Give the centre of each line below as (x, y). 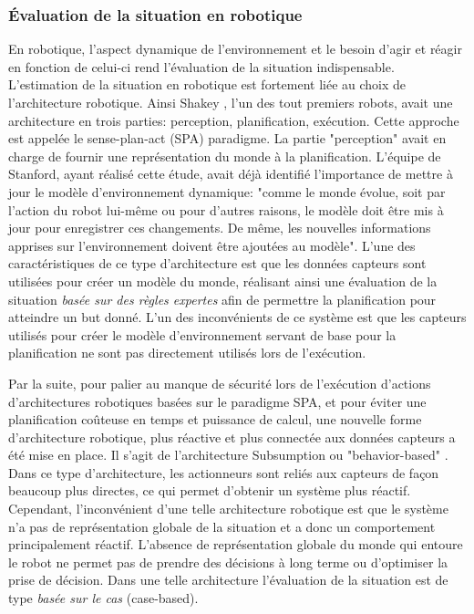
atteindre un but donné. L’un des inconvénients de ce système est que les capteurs (237, 317)
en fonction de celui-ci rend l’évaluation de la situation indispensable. (201, 66)
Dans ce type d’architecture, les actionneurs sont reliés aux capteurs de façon (224, 472)
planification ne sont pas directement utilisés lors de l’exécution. (187, 353)
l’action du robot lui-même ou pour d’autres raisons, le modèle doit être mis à (226, 209)
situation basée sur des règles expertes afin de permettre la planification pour (222, 299)
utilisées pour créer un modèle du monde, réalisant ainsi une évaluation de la (223, 281)
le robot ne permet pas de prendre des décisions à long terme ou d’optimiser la (228, 562)
